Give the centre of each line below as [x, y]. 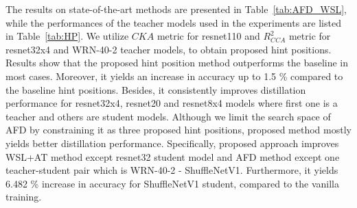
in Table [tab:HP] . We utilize [67, 36]
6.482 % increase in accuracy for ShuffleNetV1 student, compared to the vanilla [173, 183]
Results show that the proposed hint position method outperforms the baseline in [177, 63]
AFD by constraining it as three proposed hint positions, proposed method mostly [178, 130]
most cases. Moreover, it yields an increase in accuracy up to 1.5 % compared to [174, 76]
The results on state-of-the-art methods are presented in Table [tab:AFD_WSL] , [176, 9]
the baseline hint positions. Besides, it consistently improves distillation [156, 89]
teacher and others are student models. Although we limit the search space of [168, 116]
